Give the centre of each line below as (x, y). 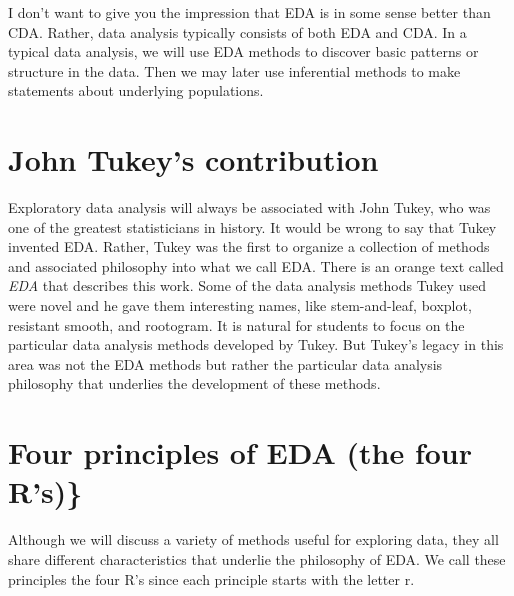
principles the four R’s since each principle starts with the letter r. (211, 578)
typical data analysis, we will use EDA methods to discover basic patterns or (243, 51)
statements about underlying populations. (136, 90)
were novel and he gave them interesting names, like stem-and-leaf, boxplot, (240, 305)
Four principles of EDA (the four (240, 452)
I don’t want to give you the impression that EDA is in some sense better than (249, 12)
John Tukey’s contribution (193, 159)
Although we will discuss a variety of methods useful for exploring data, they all (253, 539)
